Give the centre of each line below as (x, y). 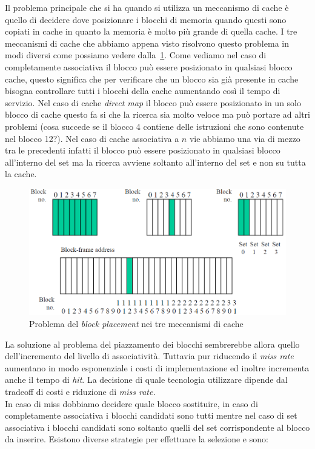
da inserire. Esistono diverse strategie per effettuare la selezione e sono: (137, 439)
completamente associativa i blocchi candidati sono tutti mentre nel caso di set (151, 415)
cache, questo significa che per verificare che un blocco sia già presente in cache (152, 79)
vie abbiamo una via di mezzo (245, 138)
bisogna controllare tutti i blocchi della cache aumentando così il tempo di (143, 91)
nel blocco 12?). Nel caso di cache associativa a (92, 138)
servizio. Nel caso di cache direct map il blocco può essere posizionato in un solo (153, 102)
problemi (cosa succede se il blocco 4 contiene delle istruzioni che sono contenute (154, 126)
